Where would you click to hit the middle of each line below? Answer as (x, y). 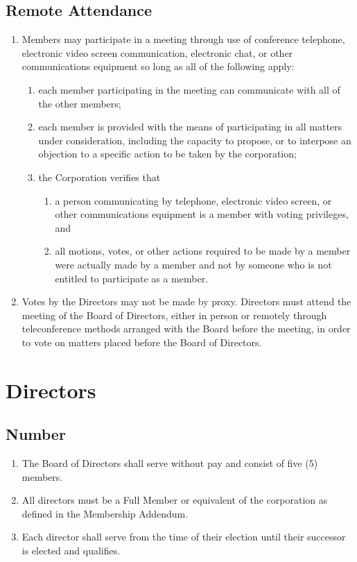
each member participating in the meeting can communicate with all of (189, 89)
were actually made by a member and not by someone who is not (193, 264)
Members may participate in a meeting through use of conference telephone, (183, 39)
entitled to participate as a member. (132, 278)
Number (36, 434)
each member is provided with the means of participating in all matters (190, 127)
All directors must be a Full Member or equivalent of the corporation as (175, 500)
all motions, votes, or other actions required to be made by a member (203, 251)
